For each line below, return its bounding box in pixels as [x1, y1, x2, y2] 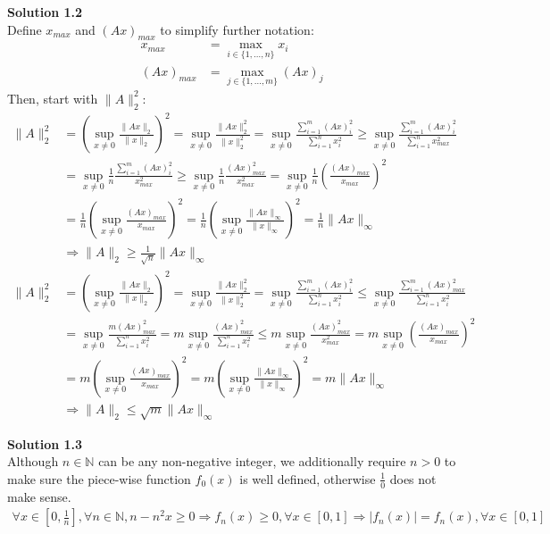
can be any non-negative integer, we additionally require [98, 452, 406, 471]
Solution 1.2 [7, 3, 83, 21]
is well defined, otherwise [239, 469, 376, 488]
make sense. [7, 487, 71, 505]
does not [389, 469, 437, 488]
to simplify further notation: [160, 20, 314, 38]
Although [7, 452, 59, 471]
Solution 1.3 [7, 434, 83, 453]
